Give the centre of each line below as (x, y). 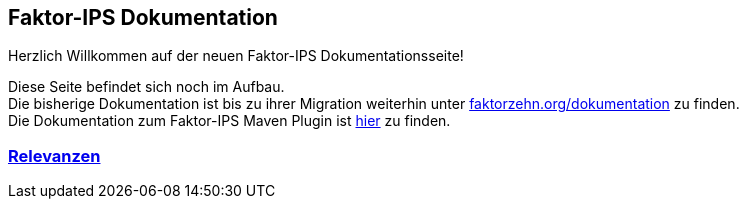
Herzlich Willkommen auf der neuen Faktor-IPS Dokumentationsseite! (236, 56)
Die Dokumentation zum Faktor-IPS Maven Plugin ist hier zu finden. (229, 121)
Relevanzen (54, 155)
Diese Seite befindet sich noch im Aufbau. (146, 87)
